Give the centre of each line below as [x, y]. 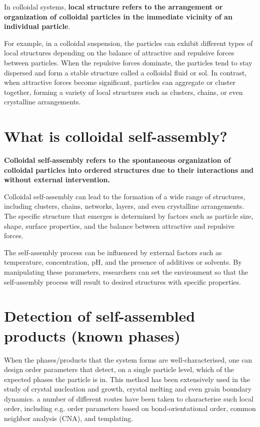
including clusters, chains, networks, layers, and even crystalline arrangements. [124, 206]
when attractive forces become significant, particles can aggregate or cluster [120, 82]
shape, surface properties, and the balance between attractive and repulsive [119, 225]
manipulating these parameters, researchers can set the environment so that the [126, 272]
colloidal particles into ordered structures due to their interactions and [129, 170]
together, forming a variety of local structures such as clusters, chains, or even [123, 92]
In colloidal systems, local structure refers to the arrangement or [113, 6]
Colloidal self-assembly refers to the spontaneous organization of [117, 160]
